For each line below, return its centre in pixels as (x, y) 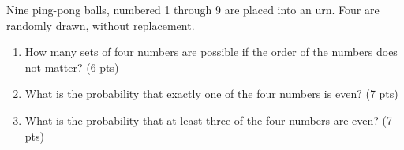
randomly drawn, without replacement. (101, 25)
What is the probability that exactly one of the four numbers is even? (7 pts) (211, 94)
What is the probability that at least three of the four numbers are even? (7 (208, 120)
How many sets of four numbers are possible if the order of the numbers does (211, 52)
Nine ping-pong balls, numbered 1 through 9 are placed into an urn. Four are (193, 9)
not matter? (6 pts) (72, 67)
